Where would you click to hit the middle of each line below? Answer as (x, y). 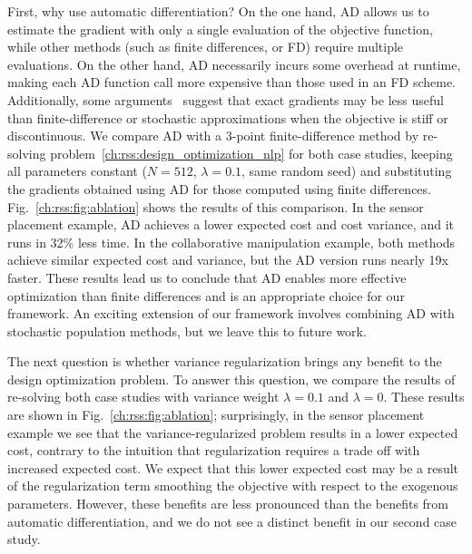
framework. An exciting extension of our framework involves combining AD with (231, 313)
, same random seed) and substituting (347, 171)
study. (24, 539)
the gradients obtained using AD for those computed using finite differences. (219, 188)
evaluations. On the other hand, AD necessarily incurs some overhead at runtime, (234, 64)
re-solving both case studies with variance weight (143, 397)
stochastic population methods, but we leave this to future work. (187, 330)
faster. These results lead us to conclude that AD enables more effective (207, 277)
